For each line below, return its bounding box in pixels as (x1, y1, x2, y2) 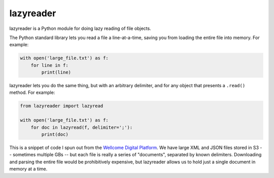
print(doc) (41, 132, 68, 137)
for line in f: (30, 62, 68, 68)
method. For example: (9, 89, 55, 96)
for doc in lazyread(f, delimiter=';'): (30, 124, 133, 130)
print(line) (41, 69, 71, 76)
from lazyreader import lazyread (20, 103, 104, 109)
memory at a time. (9, 166, 48, 172)
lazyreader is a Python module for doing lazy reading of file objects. (9, 25, 152, 31)
